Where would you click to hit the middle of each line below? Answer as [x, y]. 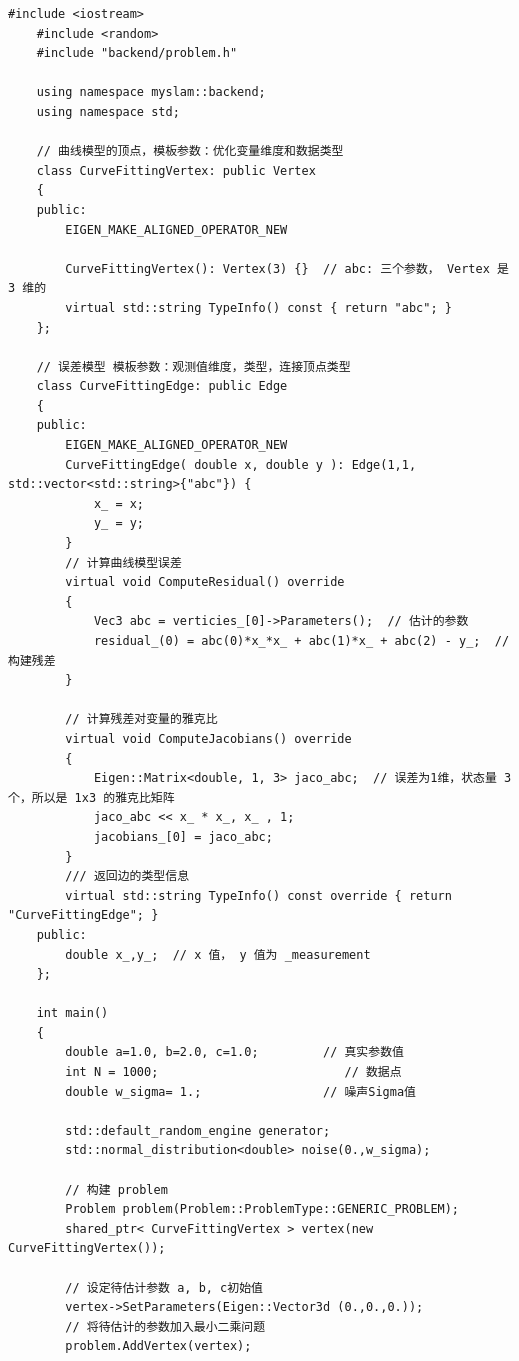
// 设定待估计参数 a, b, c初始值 [164, 1287]
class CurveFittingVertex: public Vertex [176, 170]
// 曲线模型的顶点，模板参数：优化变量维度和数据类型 [190, 151]
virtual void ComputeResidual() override [205, 582]
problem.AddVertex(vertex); [158, 1346]
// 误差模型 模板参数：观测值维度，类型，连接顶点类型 [193, 366]
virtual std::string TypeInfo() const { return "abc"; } [258, 307]
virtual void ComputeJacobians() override [208, 738]
